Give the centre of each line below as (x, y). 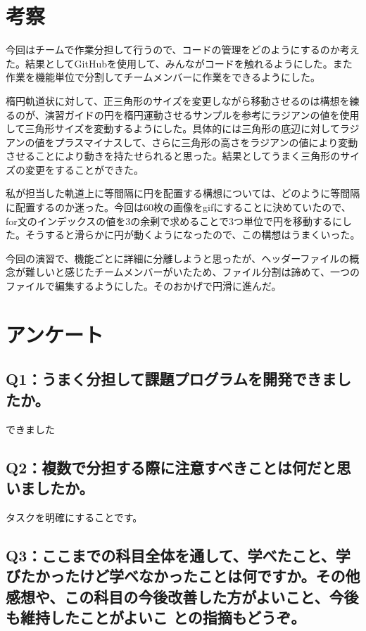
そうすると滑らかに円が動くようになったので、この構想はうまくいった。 (193, 235)
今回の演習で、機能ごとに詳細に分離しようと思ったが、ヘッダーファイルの (178, 258)
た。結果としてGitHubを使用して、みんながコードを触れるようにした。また (179, 63)
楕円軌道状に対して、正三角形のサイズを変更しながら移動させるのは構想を (178, 100)
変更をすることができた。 (84, 169)
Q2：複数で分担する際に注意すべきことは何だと (171, 467)
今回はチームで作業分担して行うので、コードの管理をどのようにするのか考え (183, 50)
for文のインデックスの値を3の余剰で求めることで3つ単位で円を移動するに (174, 221)
